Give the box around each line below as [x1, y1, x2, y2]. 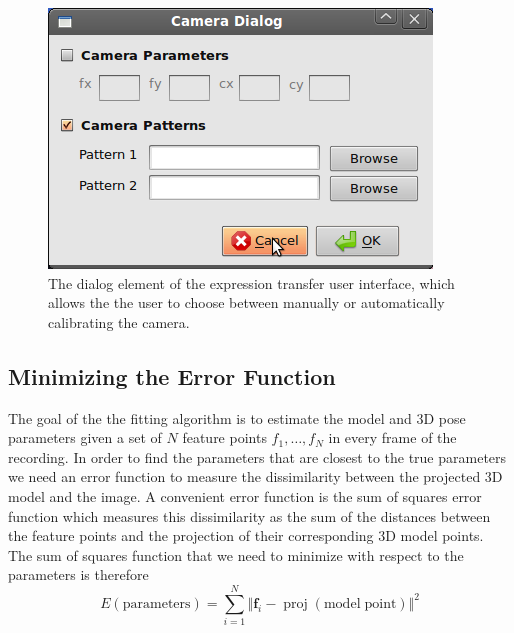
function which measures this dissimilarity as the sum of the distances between [8, 505, 491, 526]
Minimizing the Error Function [8, 360, 336, 391]
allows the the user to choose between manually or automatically [48, 292, 445, 313]
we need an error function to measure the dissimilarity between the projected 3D [8, 466, 503, 487]
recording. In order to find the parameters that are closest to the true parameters [8, 446, 507, 467]
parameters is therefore [8, 564, 149, 585]
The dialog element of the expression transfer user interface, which [48, 272, 455, 293]
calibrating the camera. [48, 311, 190, 332]
